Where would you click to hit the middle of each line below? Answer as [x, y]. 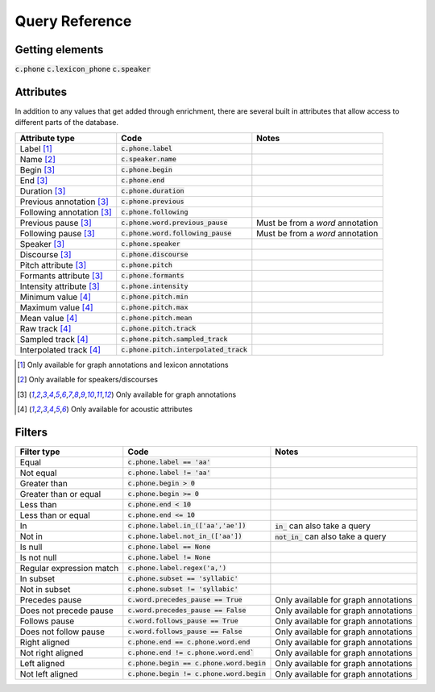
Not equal [38, 473]
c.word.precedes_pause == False [187, 610]
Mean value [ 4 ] [49, 318]
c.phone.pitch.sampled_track [174, 339]
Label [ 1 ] [36, 148]
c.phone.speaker [151, 244]
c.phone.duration [153, 191]
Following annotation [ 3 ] [66, 212]
